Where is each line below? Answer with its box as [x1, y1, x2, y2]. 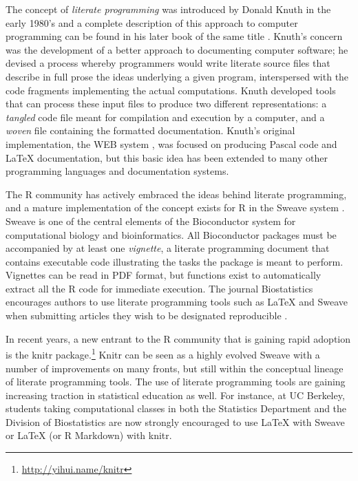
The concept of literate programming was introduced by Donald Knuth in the [6, 2, 331, 16]
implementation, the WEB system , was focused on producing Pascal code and [6, 136, 337, 151]
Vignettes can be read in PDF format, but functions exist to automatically [6, 268, 322, 282]
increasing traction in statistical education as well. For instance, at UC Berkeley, [6, 387, 345, 402]
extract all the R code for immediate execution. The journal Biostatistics [6, 281, 313, 295]
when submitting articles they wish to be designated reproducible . [6, 308, 288, 323]
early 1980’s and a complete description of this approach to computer [6, 15, 298, 30]
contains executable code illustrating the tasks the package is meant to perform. [6, 254, 344, 268]
